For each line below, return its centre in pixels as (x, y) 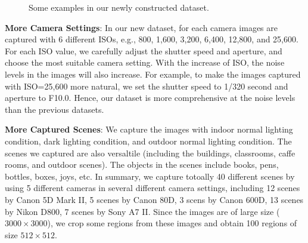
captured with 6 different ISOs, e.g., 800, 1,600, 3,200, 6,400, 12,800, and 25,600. (152, 39)
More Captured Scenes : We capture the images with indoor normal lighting (149, 129)
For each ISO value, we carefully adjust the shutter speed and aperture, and (144, 50)
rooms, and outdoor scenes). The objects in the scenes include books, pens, (142, 164)
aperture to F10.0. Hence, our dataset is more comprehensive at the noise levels (150, 98)
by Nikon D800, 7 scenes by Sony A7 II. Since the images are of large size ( (142, 211)
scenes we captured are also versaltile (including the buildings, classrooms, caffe (150, 153)
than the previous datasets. (55, 109)
